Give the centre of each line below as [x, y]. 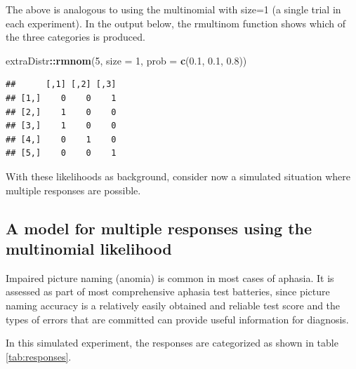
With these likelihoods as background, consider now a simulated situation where [178, 176]
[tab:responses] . [39, 356]
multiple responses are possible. [73, 190]
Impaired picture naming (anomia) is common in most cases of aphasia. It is [170, 277]
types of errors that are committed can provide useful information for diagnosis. [177, 319]
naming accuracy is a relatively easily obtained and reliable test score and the [173, 305]
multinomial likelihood [89, 248]
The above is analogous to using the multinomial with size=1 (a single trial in [173, 9]
